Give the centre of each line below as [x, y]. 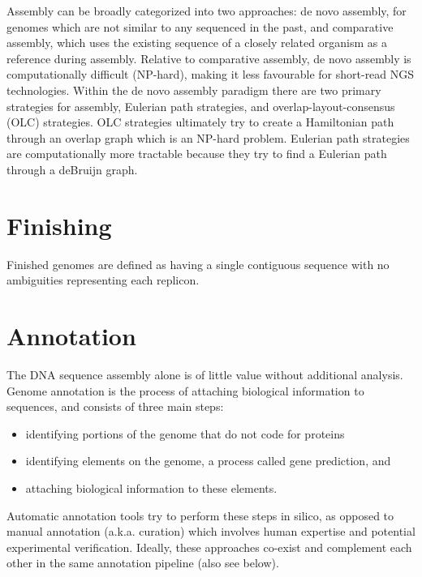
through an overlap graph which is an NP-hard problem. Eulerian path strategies [208, 137]
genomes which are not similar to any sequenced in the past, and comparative [200, 26]
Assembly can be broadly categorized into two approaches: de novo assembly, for [207, 11]
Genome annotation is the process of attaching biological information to [185, 390]
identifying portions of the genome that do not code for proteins [185, 433]
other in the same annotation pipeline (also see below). [143, 563]
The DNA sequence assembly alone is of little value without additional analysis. [205, 374]
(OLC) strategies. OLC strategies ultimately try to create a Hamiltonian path [200, 122]
